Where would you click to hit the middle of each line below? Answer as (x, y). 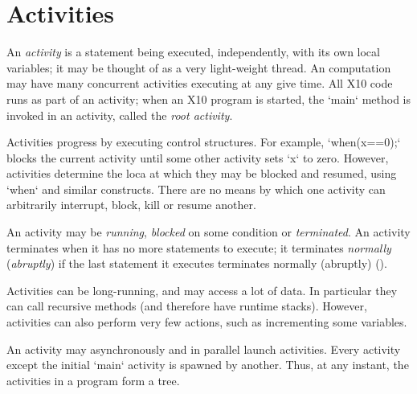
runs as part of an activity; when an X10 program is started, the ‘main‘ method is (209, 98)
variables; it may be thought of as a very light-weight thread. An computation (199, 67)
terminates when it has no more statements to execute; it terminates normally (199, 247)
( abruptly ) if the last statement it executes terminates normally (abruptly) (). (197, 263)
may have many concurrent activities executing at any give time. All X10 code (200, 83)
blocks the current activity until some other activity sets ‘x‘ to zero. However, (198, 157)
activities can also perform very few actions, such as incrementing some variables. (207, 322)
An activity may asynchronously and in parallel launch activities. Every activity (204, 349)
